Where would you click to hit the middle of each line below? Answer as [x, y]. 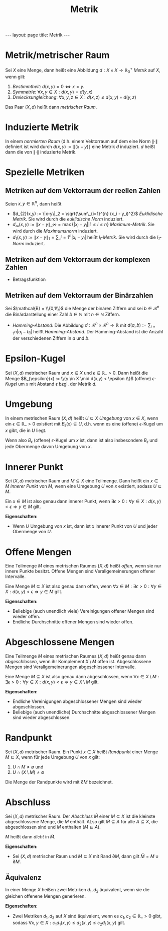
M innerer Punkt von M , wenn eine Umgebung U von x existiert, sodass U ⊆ [83, 486]
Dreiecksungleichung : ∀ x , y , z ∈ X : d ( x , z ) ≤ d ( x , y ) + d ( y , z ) [74, 97]
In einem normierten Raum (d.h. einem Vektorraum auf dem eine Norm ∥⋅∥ [81, 141]
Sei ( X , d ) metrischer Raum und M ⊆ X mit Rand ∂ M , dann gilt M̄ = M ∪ [86, 856]
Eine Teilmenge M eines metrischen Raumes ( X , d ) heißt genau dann [76, 656]
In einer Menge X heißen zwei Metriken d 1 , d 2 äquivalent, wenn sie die [77, 890]
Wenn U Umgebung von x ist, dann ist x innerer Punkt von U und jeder [85, 526]
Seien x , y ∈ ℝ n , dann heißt [33, 203]
